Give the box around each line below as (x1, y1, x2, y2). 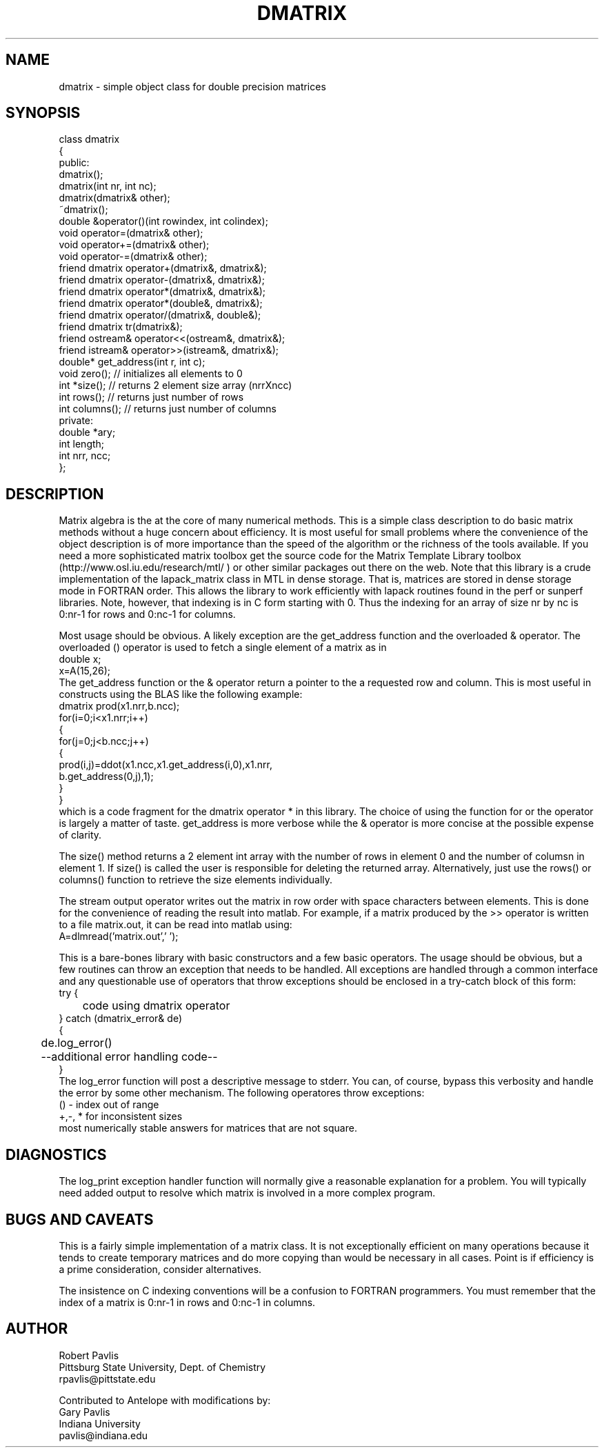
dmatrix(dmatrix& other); (59, 192, 170, 204)
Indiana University (59, 1417, 141, 1430)
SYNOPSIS (6, 104, 81, 122)
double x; (59, 653, 101, 665)
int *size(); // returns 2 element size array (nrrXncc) (59, 379, 292, 392)
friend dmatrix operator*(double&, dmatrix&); (59, 297, 263, 310)
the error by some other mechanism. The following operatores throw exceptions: (59, 1087, 425, 1099)
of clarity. (59, 829, 102, 841)
